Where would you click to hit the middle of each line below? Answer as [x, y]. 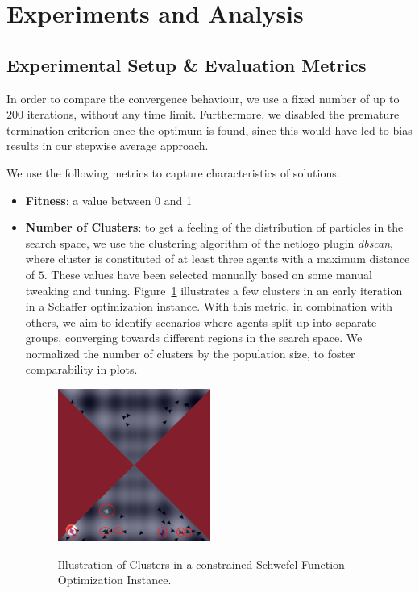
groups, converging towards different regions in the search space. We [194, 338]
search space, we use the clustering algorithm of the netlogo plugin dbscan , [209, 242]
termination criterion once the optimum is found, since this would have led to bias [209, 129]
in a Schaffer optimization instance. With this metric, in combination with [209, 306]
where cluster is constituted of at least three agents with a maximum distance [218, 259]
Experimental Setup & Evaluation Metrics [187, 64]
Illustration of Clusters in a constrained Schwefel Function [201, 564]
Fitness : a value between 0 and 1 [109, 200]
